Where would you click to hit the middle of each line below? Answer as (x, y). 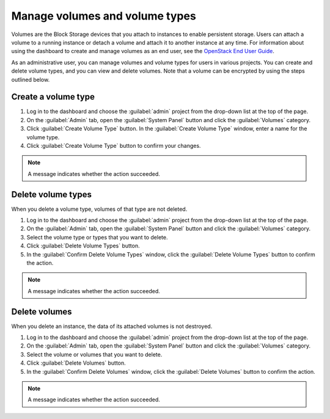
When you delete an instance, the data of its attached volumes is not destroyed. (112, 326)
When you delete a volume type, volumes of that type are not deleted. (99, 209)
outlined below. (31, 79)
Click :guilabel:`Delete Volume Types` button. (83, 246)
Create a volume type (53, 97)
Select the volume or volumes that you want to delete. (94, 354)
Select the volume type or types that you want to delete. (97, 237)
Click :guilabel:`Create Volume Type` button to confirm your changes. (114, 145)
